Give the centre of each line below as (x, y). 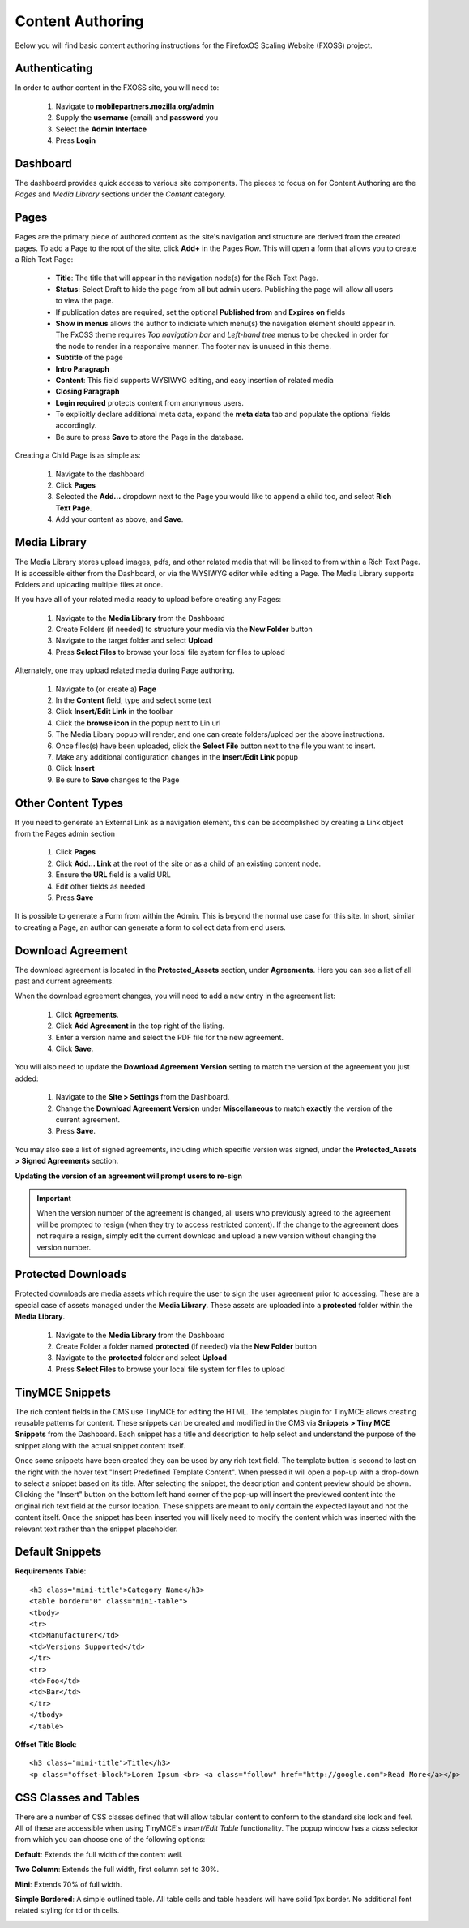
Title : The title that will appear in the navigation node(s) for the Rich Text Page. (187, 278)
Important (54, 1198)
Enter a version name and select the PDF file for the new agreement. (169, 1037)
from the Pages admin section (65, 834)
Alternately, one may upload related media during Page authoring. (125, 670)
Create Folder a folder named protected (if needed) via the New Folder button (186, 1346)
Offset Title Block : (46, 1744)
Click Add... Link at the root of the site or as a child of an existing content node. (188, 863)
